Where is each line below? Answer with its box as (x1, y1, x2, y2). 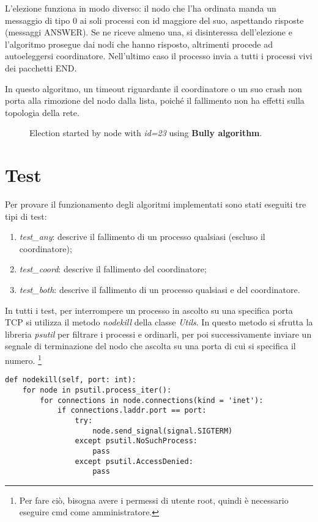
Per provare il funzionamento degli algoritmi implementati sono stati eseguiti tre (5, 198, 306, 211)
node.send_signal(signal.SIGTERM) (92, 426, 233, 435)
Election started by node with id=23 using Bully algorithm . (29, 126, 262, 139)
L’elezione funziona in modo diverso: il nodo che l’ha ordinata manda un (5, 2, 276, 14)
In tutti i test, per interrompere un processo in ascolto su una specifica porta (5, 303, 293, 316)
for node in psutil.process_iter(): (22, 385, 172, 394)
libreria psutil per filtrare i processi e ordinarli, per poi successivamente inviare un (5, 327, 312, 340)
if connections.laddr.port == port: (57, 406, 207, 415)
